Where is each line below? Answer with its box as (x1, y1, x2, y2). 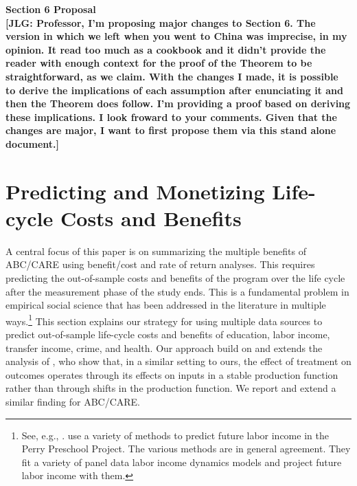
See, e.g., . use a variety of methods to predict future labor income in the (21, 428, 329, 442)
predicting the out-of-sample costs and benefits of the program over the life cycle (5, 271, 345, 285)
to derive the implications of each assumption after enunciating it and (5, 82, 343, 97)
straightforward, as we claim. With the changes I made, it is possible (5, 69, 338, 83)
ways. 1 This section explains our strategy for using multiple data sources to (5, 311, 323, 328)
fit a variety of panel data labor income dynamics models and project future (21, 454, 342, 469)
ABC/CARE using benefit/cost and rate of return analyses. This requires (5, 257, 315, 272)
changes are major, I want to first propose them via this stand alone (5, 123, 336, 137)
